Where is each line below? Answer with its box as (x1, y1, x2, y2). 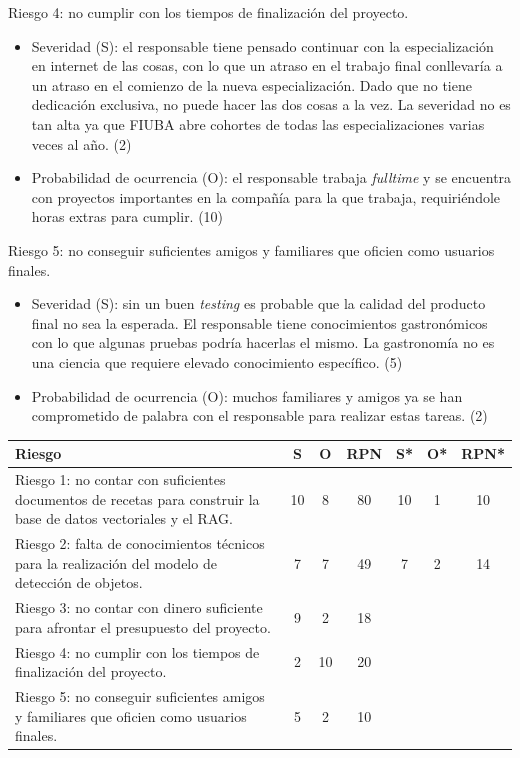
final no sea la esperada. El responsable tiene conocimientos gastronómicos (31, 312, 488, 333)
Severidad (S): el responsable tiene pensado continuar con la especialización (31, 35, 494, 56)
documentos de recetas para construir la (15, 488, 260, 509)
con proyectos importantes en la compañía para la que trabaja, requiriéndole (31, 186, 501, 207)
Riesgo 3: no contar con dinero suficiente (15, 597, 263, 618)
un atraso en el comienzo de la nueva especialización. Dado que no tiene (31, 74, 472, 95)
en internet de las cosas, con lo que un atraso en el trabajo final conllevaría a (31, 55, 503, 76)
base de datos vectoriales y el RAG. (15, 508, 233, 529)
